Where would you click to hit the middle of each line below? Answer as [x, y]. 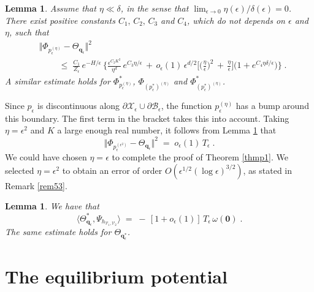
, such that [29, 32]
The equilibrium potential [116, 276]
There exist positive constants [60, 20]
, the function [186, 106]
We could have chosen [46, 157]
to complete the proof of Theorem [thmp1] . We [200, 157]
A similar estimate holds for [58, 80]
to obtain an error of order [112, 170]
